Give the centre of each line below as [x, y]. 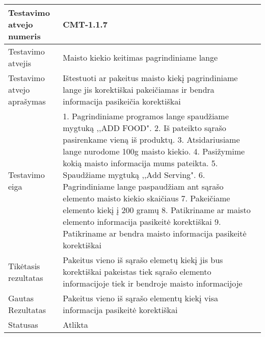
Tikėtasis [24, 266]
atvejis [20, 63]
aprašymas [27, 101]
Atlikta [75, 325]
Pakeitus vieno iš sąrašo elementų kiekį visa [141, 298]
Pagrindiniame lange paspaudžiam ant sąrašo [143, 186]
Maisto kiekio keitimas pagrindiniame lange [140, 57]
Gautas [21, 298]
